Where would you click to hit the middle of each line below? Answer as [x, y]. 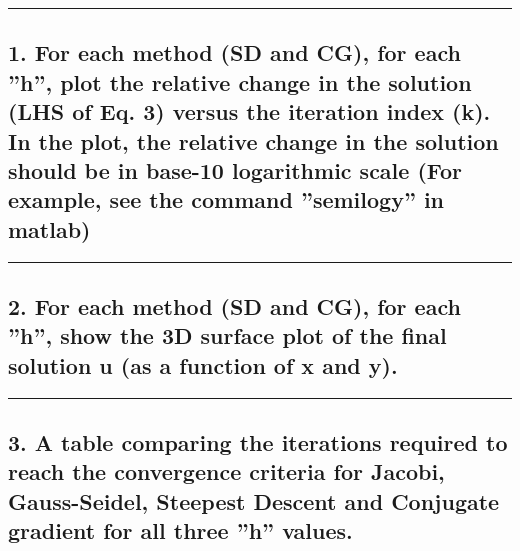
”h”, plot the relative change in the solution [240, 81]
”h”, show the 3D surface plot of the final [227, 335]
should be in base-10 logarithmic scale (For [235, 169]
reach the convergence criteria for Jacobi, [226, 471]
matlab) [49, 228]
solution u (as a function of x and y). [203, 364]
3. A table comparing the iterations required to [258, 441]
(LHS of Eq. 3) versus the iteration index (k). [249, 111]
